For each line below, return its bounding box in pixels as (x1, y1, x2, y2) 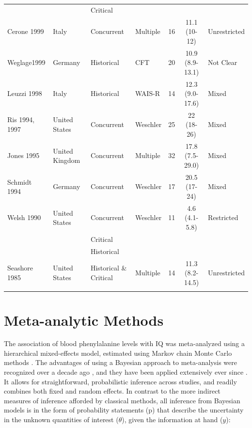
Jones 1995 (7, 150, 40, 160)
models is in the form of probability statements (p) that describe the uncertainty (4, 405, 244, 415)
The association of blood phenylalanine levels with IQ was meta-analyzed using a (4, 338, 245, 349)
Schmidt (7, 176, 32, 187)
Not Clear (207, 57, 237, 67)
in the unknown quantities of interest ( (4, 414, 119, 424)
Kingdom (53, 155, 80, 165)
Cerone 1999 (7, 26, 44, 36)
